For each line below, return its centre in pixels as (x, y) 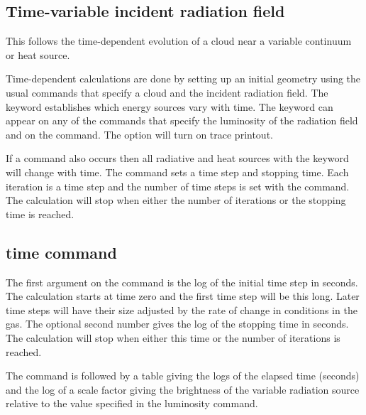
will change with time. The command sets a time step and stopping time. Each (177, 172)
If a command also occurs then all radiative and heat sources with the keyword (177, 158)
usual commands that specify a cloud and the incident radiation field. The (167, 92)
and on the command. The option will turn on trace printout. (139, 134)
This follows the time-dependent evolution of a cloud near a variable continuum (179, 41)
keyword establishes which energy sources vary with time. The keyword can (170, 106)
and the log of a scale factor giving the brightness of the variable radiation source (183, 389)
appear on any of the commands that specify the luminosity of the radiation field (182, 120)
